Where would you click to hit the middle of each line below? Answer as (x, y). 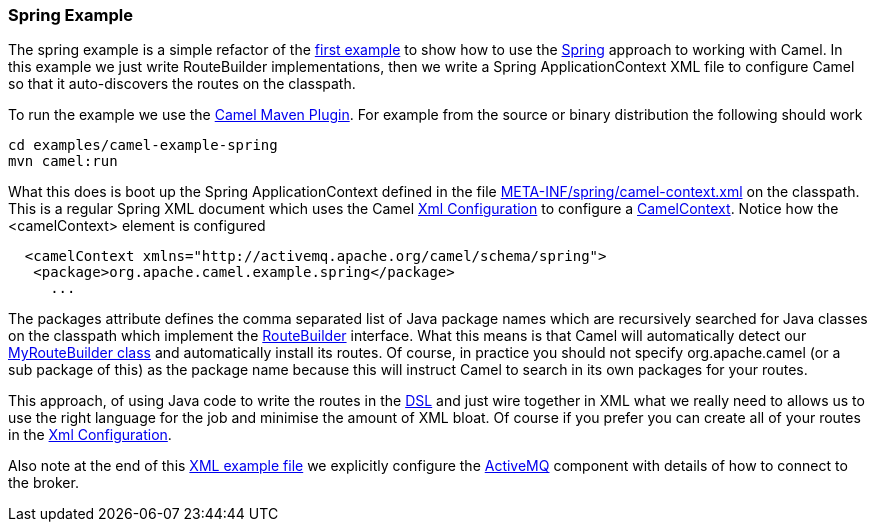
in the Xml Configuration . (90, 435)
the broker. (43, 483)
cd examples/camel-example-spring (143, 145)
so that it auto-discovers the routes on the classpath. (182, 84)
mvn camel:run (63, 161)
